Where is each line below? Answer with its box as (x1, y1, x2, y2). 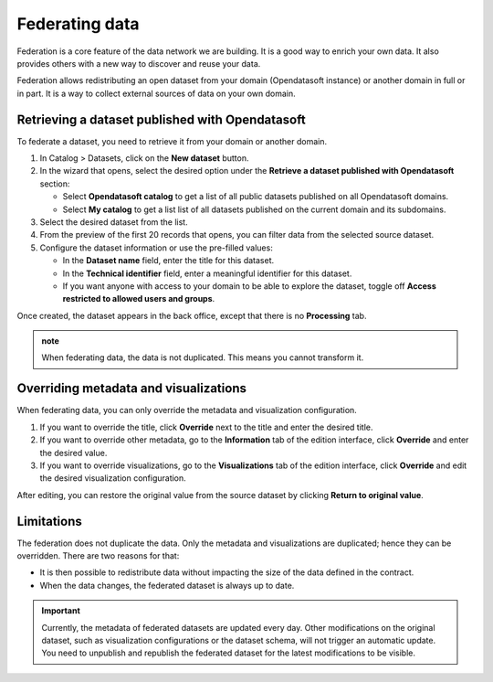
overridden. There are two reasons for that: (16, 550, 180, 561)
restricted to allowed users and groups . (62, 293, 215, 304)
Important (41, 605, 81, 616)
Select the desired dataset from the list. (39, 216, 188, 228)
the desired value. (39, 447, 108, 458)
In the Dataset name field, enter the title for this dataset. (62, 255, 275, 266)
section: (39, 178, 70, 189)
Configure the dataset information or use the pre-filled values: (39, 242, 273, 253)
